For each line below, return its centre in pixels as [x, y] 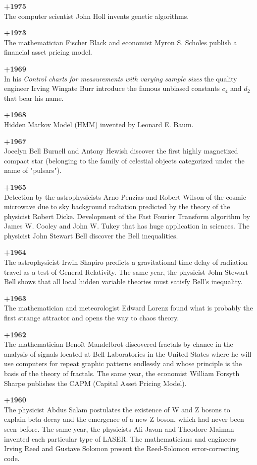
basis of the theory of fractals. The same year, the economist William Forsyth [122, 373]
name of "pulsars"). [33, 170]
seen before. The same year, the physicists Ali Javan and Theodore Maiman [119, 428]
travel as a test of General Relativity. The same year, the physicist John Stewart [126, 271]
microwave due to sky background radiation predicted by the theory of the [117, 206]
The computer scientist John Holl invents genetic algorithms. [97, 16]
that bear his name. [34, 98]
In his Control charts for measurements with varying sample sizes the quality [121, 78]
